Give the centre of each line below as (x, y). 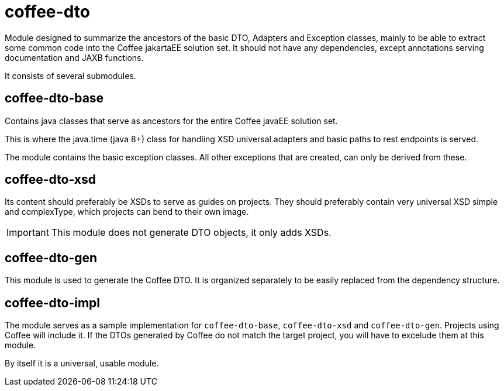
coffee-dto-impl (52, 303)
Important (28, 233)
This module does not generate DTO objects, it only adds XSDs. (191, 233)
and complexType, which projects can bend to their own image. (127, 212)
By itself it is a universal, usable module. (82, 363)
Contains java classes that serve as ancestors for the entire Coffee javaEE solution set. (171, 121)
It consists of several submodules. (70, 76)
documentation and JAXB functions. (74, 57)
